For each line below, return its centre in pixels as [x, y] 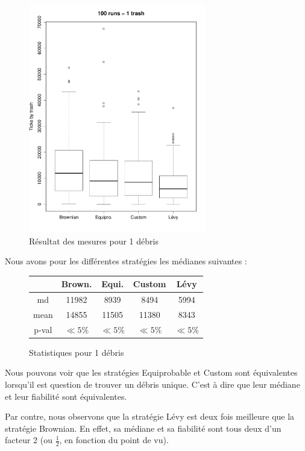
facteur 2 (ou [29, 440]
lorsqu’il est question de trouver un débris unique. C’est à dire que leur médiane [152, 384]
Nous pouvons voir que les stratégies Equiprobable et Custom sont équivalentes [151, 372]
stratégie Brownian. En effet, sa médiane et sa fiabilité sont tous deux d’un [143, 428]
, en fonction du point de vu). [114, 440]
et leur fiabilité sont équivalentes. [66, 396]
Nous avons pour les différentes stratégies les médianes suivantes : [126, 261]
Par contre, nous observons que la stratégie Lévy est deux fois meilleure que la [150, 416]
